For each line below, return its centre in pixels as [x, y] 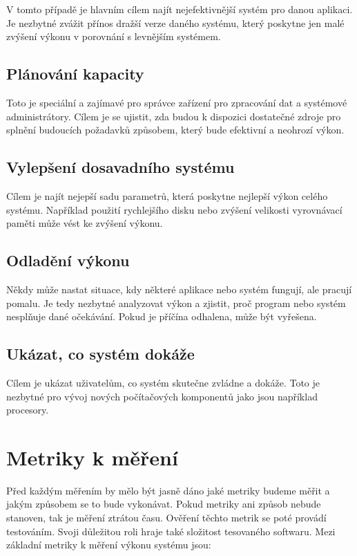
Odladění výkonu [68, 260]
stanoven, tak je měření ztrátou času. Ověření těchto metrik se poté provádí [166, 518]
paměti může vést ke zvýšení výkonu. [85, 223]
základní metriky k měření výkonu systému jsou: [109, 545]
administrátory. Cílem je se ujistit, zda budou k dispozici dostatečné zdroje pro [174, 116]
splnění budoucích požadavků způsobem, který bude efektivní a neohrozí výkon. [175, 130]
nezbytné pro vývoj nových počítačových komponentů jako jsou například [162, 396]
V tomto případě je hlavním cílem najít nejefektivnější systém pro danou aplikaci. [180, 9]
